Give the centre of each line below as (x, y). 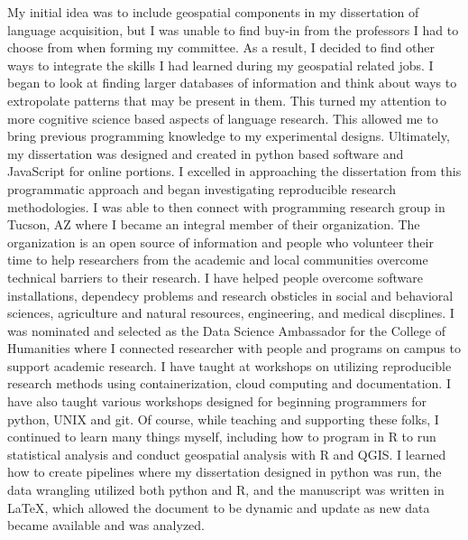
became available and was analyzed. (106, 525)
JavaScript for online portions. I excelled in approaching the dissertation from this (234, 171)
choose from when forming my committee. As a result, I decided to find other (221, 47)
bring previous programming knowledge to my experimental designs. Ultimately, (229, 136)
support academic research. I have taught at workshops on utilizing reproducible (229, 365)
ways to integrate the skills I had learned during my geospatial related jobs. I (220, 65)
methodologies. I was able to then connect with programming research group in (226, 206)
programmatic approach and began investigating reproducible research (202, 188)
